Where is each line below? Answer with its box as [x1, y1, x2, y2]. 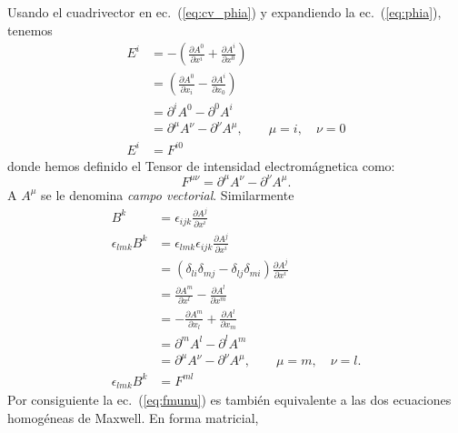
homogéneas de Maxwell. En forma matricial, [7, 408, 259, 428]
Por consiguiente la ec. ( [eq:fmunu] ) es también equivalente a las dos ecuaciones [7, 390, 452, 409]
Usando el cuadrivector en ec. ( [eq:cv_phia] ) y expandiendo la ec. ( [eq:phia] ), [7, 3, 442, 21]
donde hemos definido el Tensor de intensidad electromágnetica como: [7, 156, 395, 175]
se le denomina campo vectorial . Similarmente [41, 185, 294, 204]
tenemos [7, 20, 53, 39]
